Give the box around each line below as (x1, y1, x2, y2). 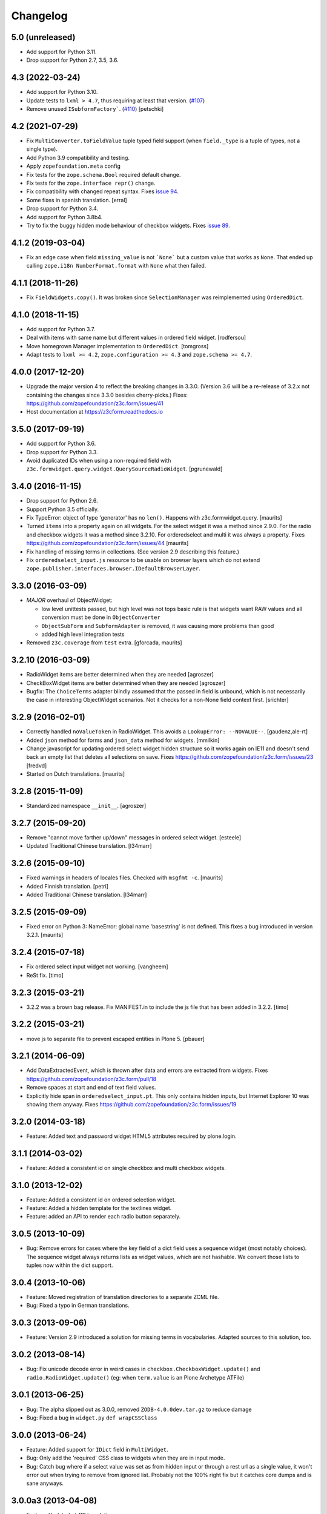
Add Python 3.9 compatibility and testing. (26, 154, 130, 161)
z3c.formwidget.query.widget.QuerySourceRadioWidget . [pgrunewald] (26, 465, 223, 472)
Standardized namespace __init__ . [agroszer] (26, 802, 147, 810)
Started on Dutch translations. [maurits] (26, 770, 125, 778)
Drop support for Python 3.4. (26, 205, 99, 212)
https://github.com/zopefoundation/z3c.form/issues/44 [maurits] (26, 540, 189, 547)
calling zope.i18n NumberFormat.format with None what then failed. (26, 262, 206, 269)
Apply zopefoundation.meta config (26, 162, 121, 170)
